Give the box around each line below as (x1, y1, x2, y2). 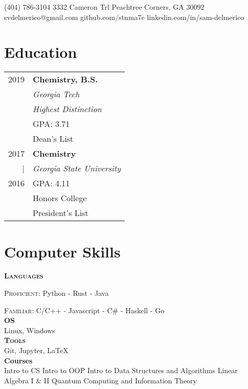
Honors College (33, 192, 87, 204)
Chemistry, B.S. (33, 73, 98, 85)
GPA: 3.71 (33, 118, 70, 130)
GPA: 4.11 (33, 177, 70, 189)
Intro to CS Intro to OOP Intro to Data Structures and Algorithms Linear (4, 365, 238, 376)
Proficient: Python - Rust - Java (4, 288, 109, 298)
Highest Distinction (33, 103, 102, 115)
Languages (4, 270, 43, 281)
